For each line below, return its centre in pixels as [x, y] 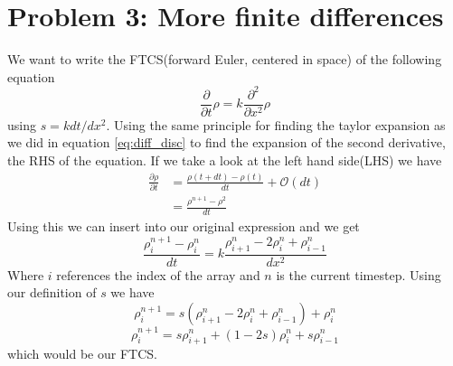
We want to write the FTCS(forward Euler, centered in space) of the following [225, 59]
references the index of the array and [158, 274]
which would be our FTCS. [82, 354]
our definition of [52, 292]
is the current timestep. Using [359, 274]
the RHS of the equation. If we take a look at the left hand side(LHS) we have [225, 160]
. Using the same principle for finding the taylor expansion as [276, 124]
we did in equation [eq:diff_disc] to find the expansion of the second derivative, [226, 142]
